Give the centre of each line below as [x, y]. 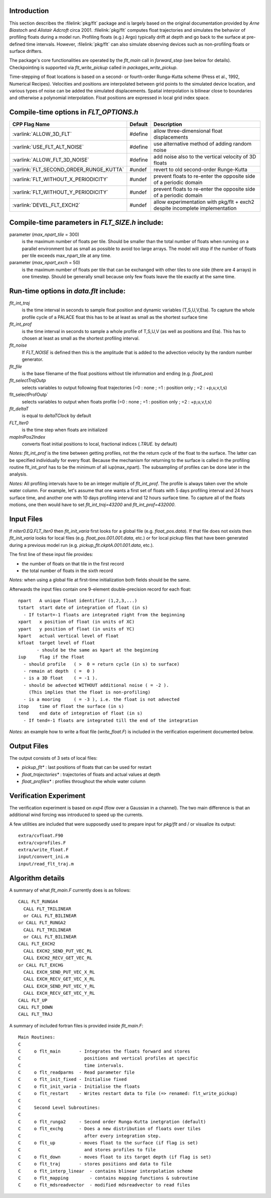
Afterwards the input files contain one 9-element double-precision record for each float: [100, 589]
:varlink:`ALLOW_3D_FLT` [42, 134]
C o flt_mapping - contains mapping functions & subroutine [108, 1178]
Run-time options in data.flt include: [67, 291]
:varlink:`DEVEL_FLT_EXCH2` [46, 205]
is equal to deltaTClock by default [56, 416]
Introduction [29, 11]
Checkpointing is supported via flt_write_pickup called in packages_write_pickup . [94, 67]
